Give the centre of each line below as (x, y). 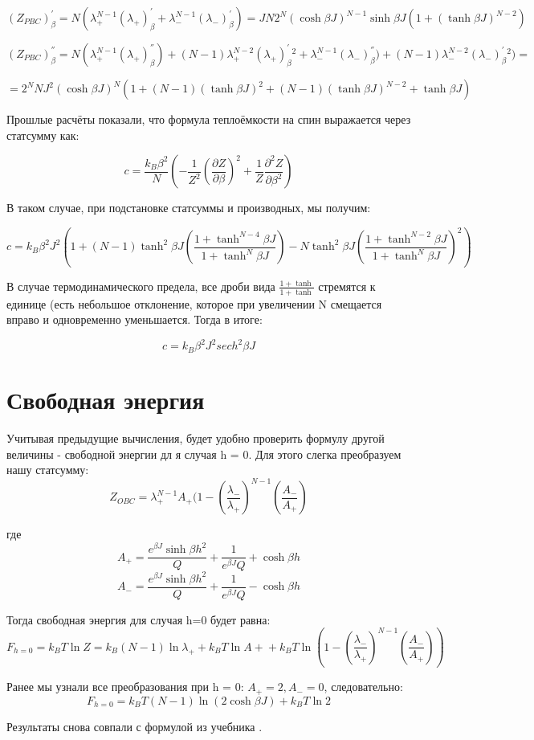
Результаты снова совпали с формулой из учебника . (135, 726)
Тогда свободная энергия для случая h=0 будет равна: (139, 619)
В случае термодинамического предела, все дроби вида (141, 286)
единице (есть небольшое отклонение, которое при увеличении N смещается (194, 303)
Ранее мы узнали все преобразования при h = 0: (125, 687)
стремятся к (347, 286)
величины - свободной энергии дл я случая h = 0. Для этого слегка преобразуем (204, 454)
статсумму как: (43, 135)
